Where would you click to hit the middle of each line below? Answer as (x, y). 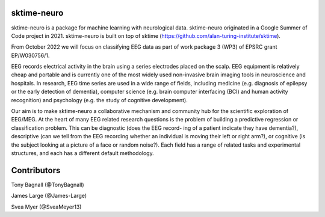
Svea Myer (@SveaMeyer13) (46, 207)
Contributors (36, 170)
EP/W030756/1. (30, 55)
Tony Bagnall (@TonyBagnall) (48, 185)
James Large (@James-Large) (49, 196)
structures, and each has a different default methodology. (82, 153)
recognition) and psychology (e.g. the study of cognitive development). (99, 100)
